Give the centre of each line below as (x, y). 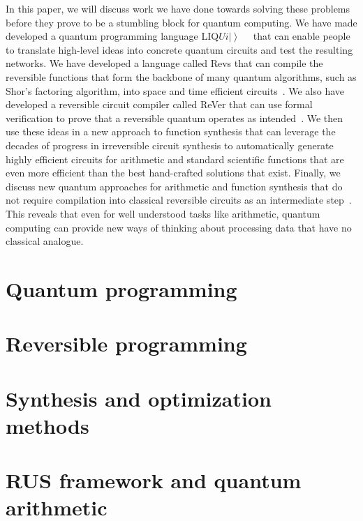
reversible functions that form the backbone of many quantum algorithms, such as (181, 76)
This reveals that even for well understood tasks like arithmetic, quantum (163, 213)
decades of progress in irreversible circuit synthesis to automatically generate (170, 145)
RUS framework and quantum (154, 480)
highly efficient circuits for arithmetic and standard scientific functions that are (175, 159)
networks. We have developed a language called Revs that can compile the (164, 63)
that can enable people (302, 36)
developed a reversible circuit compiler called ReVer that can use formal (159, 104)
